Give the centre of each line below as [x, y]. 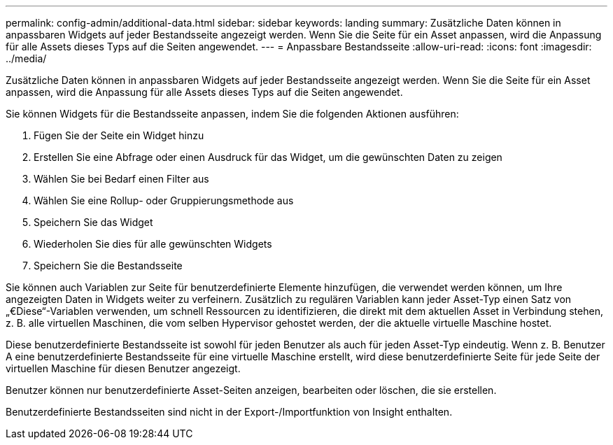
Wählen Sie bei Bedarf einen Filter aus [121, 179]
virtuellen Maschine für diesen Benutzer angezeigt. [123, 368]
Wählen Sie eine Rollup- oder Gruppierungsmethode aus [164, 200]
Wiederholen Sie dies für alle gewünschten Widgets [153, 244]
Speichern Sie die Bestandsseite [108, 266]
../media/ [26, 58]
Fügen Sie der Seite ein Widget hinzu [119, 135]
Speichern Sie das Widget [93, 222]
